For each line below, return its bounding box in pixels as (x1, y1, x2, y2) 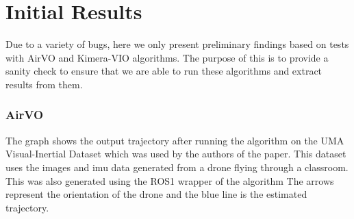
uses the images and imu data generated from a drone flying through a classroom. (5, 159, 349, 174)
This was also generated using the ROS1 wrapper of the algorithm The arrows (5, 173, 334, 188)
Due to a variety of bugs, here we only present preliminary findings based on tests (5, 37, 349, 51)
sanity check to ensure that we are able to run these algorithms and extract (5, 64, 323, 78)
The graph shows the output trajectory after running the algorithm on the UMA (5, 133, 344, 147)
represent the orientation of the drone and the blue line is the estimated (5, 187, 307, 201)
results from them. (5, 77, 83, 91)
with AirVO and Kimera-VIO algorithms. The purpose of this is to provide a (5, 50, 329, 64)
